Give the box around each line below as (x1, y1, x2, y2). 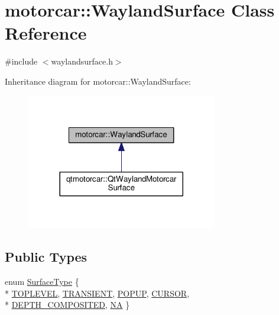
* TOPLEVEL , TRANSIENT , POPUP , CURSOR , (5, 287, 190, 299)
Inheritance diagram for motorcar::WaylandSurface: (5, 75, 191, 87)
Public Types (5, 247, 87, 266)
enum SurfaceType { (5, 275, 79, 288)
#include (5, 55, 38, 67)
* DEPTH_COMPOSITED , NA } (5, 298, 130, 311)
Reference (5, 21, 87, 45)
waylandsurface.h (51, 55, 113, 67)
